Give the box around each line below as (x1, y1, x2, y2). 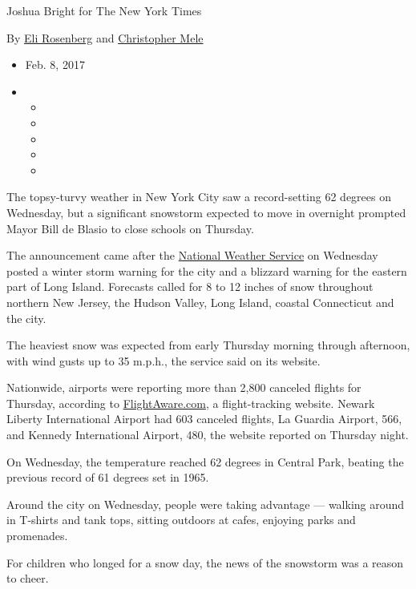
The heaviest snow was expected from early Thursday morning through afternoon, (6, 337, 410, 353)
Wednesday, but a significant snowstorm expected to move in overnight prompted (6, 204, 406, 220)
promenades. (6, 527, 68, 544)
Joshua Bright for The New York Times (6, 2, 202, 18)
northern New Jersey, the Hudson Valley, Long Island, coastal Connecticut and (6, 293, 394, 310)
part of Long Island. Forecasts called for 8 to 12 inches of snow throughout (6, 278, 374, 295)
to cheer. (6, 570, 49, 587)
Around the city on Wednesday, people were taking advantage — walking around (6, 495, 405, 512)
